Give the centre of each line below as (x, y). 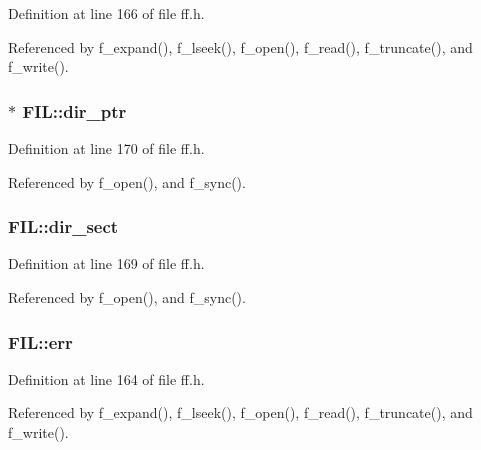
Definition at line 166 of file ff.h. (106, 13)
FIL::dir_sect (63, 226)
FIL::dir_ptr (74, 110)
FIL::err (40, 341)
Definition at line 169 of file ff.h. (106, 263)
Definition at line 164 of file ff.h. (106, 378)
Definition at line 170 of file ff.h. (106, 148)
